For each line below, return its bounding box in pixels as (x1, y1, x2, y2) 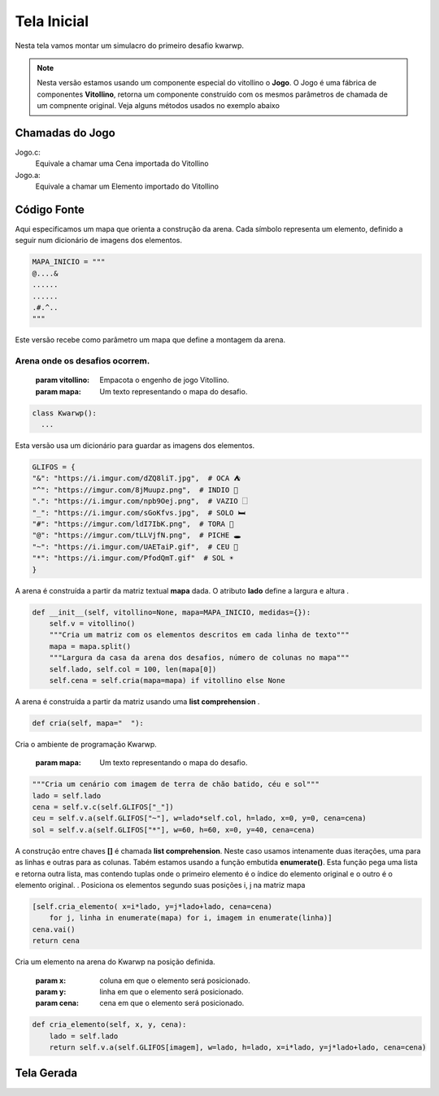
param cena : (35, 998, 79, 1008)
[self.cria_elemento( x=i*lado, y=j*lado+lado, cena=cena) (32, 902, 272, 911)
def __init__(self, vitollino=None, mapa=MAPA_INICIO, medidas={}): (32, 607, 311, 617)
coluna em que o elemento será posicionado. (99, 976, 251, 985)
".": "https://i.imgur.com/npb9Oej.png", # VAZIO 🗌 (32, 497, 248, 506)
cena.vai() (32, 924, 76, 934)
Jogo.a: (15, 170, 41, 180)
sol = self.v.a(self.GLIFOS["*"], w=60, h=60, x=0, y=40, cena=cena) (32, 825, 315, 834)
